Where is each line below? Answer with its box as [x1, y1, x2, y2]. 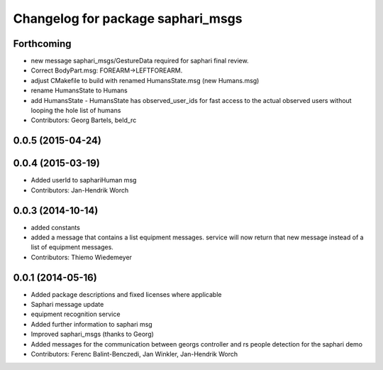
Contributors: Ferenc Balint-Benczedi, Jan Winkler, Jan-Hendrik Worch [30, 350, 238, 359]
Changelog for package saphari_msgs [13, 11, 243, 26]
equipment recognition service [30, 310, 121, 319]
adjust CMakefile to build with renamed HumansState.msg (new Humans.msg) [30, 76, 260, 85]
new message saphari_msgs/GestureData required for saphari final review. [30, 57, 249, 65]
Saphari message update [30, 300, 104, 309]
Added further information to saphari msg [30, 320, 152, 328]
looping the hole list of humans [30, 107, 121, 115]
